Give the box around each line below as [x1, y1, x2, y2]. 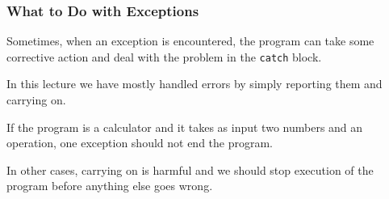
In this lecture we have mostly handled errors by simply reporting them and [6, 75, 383, 92]
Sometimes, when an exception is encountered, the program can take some [6, 32, 374, 49]
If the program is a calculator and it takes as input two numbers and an [6, 118, 363, 135]
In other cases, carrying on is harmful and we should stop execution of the [6, 161, 374, 178]
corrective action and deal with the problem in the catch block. [6, 48, 322, 65]
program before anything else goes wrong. [6, 177, 213, 194]
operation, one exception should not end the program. [6, 134, 274, 151]
